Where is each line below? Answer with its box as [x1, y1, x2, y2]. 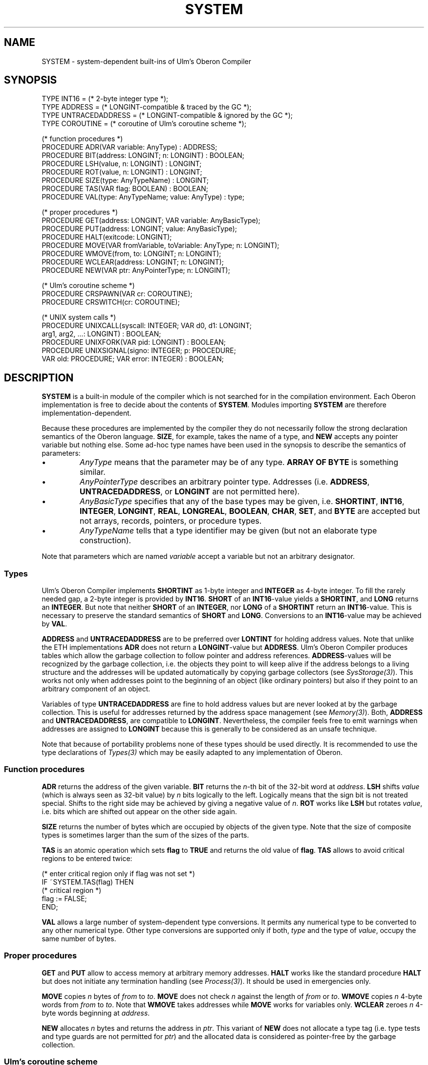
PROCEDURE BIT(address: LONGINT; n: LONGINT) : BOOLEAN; [42, 151, 244, 160]
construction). [80, 535, 131, 546]
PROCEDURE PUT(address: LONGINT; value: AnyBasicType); [42, 224, 237, 233]
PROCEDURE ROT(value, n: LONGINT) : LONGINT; [42, 168, 202, 177]
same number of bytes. [42, 934, 116, 943]
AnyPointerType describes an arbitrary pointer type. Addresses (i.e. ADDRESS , [80, 477, 370, 487]
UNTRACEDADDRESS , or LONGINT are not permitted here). [80, 487, 300, 497]
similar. [80, 467, 106, 477]
